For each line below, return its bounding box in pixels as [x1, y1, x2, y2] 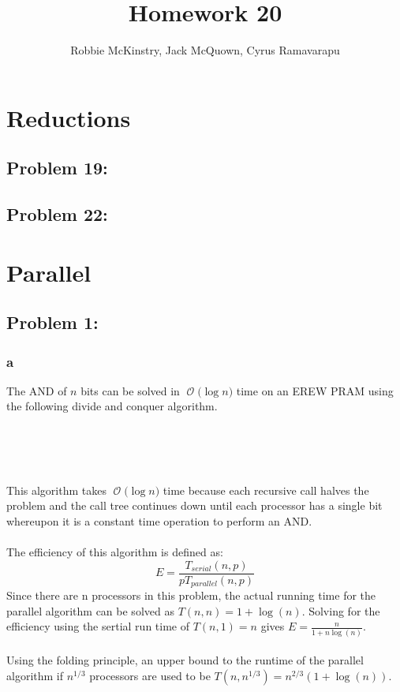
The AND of [6, 382, 67, 398]
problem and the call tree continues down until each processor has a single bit [6, 497, 383, 514]
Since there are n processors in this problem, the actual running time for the [6, 587, 376, 604]
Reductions [6, 101, 131, 133]
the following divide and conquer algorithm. [6, 398, 218, 414]
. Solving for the [301, 602, 380, 619]
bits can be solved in [80, 382, 180, 398]
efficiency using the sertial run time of [6, 618, 189, 634]
